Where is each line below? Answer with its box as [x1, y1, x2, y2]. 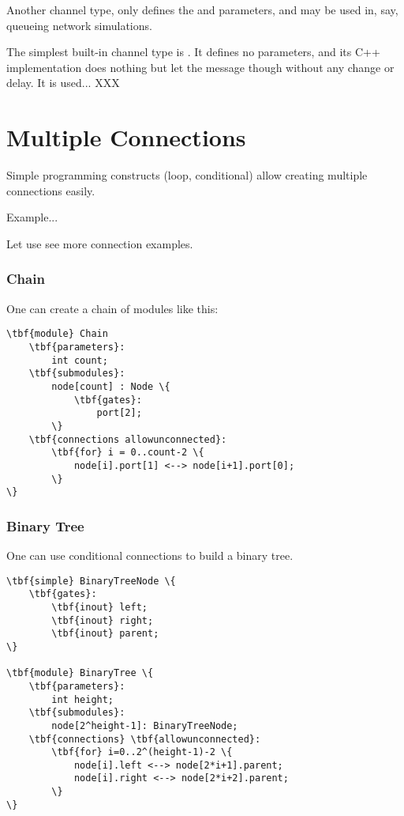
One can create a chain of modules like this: [6, 300, 219, 316]
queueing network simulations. [6, 17, 152, 33]
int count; [51, 354, 108, 366]
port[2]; [96, 407, 142, 419]
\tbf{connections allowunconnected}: [28, 433, 227, 445]
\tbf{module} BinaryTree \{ [6, 667, 154, 679]
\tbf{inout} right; [51, 614, 154, 626]
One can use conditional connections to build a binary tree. [6, 547, 294, 564]
